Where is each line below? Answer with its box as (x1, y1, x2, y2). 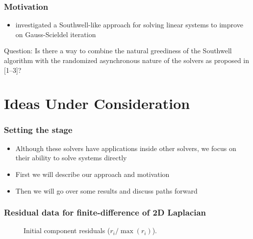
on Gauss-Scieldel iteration (15, 29, 96, 39)
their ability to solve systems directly (15, 152, 127, 163)
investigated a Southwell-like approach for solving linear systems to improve (15, 20, 243, 30)
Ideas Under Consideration (4, 93, 190, 113)
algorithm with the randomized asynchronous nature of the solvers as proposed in (4, 55, 250, 65)
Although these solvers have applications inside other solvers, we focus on (15, 143, 236, 153)
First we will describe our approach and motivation (15, 169, 170, 179)
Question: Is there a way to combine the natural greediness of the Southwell (4, 45, 232, 56)
